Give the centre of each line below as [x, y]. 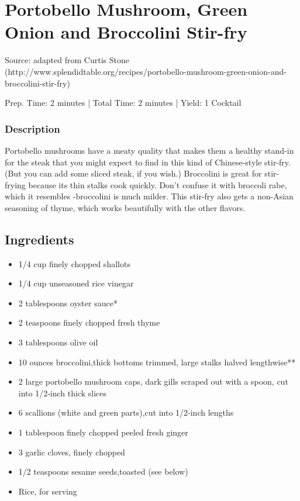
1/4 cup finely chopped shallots [74, 263]
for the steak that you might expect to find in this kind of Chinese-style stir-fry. [148, 162]
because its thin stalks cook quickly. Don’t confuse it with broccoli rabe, [158, 184]
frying [15, 184]
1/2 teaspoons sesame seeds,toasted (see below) [103, 471]
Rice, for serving [48, 491]
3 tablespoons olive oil [58, 342]
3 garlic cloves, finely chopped [72, 452]
